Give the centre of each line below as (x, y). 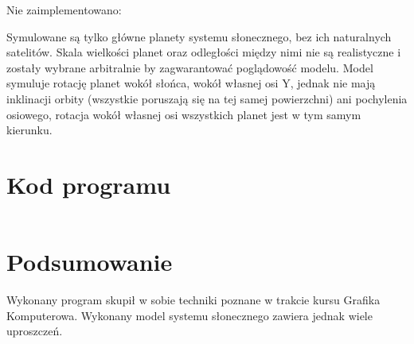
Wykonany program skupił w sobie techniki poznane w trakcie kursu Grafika (193, 300)
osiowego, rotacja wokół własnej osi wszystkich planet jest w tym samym (184, 114)
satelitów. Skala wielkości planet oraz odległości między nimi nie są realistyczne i (204, 52)
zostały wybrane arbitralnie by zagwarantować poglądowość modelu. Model (190, 67)
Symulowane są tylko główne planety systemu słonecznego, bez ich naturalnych (199, 36)
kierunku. (29, 130)
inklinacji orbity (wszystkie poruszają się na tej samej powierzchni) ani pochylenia (207, 98)
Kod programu (89, 184)
